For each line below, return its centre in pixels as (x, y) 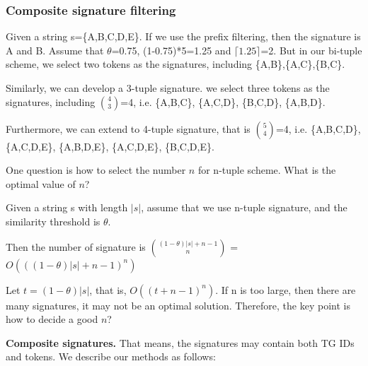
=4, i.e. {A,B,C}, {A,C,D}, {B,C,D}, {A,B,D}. (223, 101)
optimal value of (41, 183)
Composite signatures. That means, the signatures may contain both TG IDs (180, 342)
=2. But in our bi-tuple (311, 50)
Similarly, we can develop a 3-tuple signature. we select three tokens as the (168, 88)
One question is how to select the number (96, 170)
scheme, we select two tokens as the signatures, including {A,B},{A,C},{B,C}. (176, 64)
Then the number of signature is (76, 246)
